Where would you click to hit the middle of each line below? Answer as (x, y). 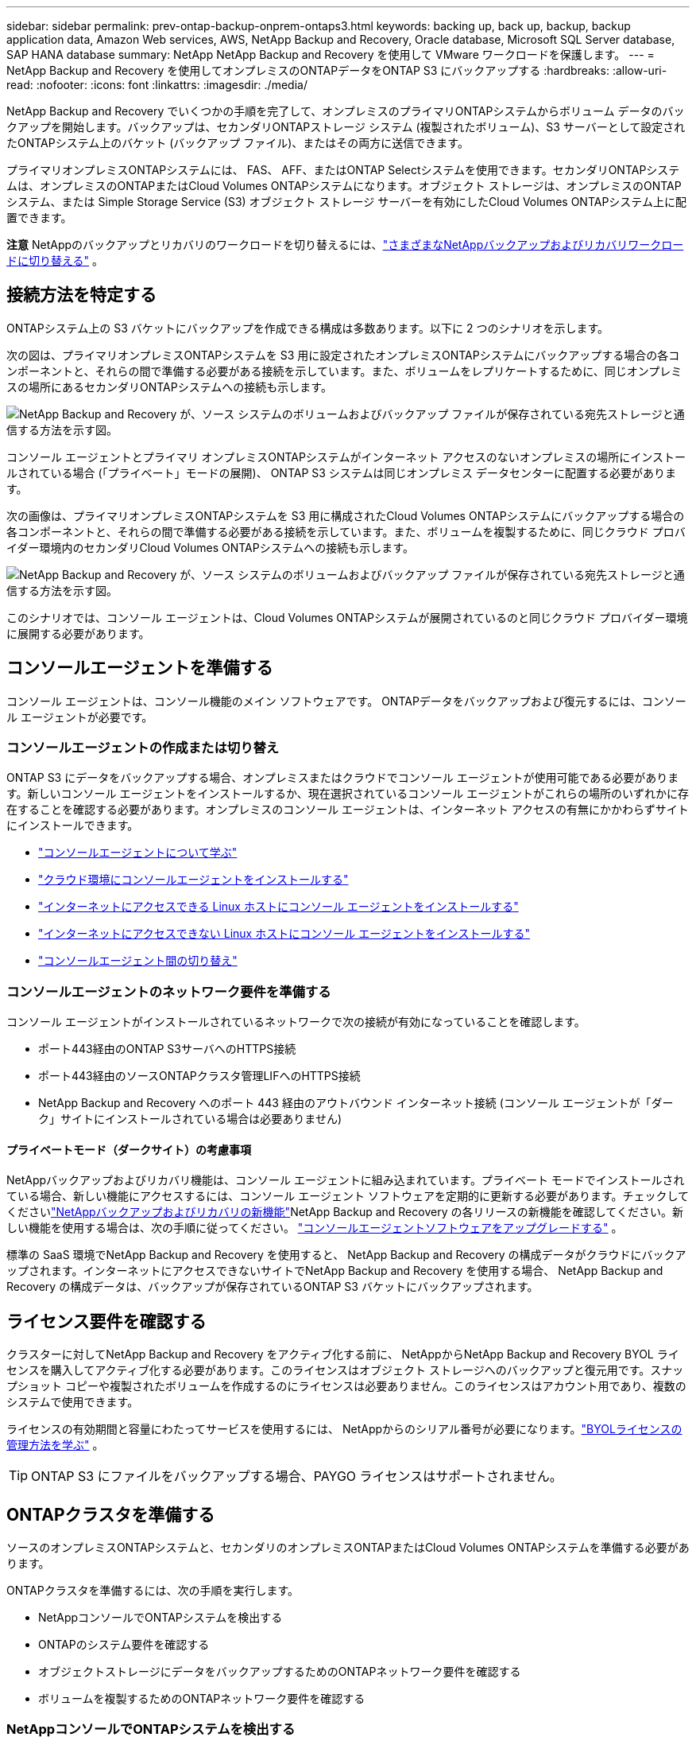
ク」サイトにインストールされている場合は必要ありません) (190, 1119)
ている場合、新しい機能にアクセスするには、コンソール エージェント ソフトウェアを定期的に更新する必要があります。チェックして (348, 1196)
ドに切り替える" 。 (55, 260)
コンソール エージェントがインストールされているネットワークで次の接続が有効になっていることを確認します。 (296, 1022)
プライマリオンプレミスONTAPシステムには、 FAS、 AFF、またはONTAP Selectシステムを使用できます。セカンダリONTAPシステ (343, 170)
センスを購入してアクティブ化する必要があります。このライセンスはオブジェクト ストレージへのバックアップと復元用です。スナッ (345, 1370)
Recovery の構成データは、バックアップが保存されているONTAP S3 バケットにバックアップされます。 (273, 1287)
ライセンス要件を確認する (106, 1321)
